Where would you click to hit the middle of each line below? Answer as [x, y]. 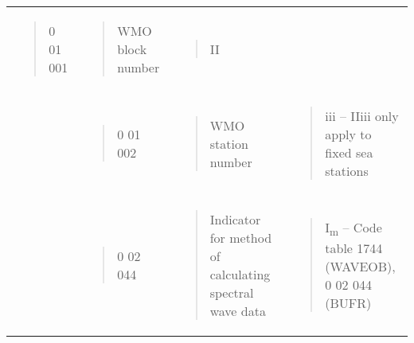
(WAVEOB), [360, 267]
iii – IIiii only [362, 116]
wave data [238, 311]
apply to [348, 134]
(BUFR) [348, 303]
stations [347, 171]
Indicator [235, 219]
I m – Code [353, 228]
